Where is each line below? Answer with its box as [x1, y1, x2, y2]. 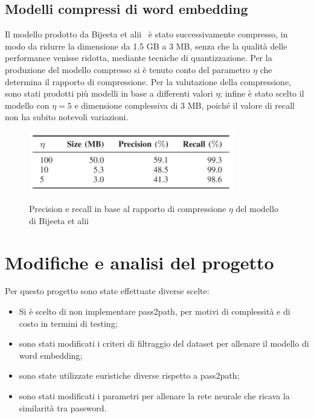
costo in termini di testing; [19, 317, 118, 329]
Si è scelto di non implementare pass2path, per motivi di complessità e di [19, 305, 290, 318]
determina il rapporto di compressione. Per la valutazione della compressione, [5, 75, 292, 88]
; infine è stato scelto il [220, 87, 304, 100]
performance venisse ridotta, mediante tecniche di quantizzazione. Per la [5, 51, 272, 64]
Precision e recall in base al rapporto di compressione [29, 202, 226, 215]
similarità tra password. [19, 401, 107, 414]
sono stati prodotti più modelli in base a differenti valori [5, 87, 213, 100]
